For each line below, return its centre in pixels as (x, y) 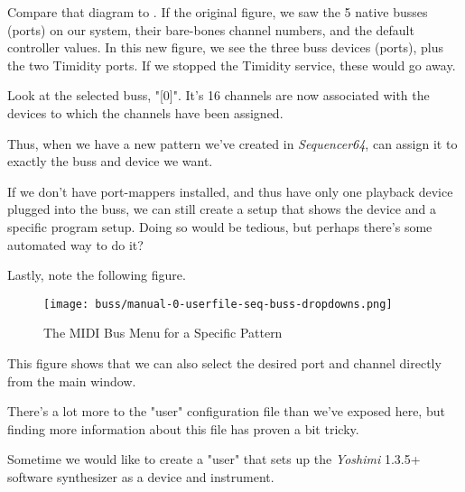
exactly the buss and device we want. (110, 161)
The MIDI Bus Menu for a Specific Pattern (163, 333)
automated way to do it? (75, 244)
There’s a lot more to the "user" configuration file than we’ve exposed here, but (226, 411)
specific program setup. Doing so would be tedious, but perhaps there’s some (220, 226)
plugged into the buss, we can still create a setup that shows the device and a (222, 209)
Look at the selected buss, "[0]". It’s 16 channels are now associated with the (219, 95)
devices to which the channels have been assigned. (145, 112)
